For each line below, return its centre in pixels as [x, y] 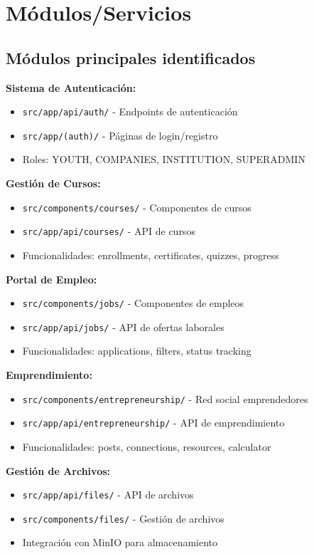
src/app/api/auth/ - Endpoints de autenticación [130, 111]
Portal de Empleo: [52, 279]
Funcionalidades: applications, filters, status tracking [137, 351]
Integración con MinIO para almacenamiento [120, 542]
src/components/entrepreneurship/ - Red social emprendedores [165, 398]
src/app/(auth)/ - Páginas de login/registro [120, 135]
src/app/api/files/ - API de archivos [108, 495]
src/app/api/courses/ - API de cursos [109, 231]
